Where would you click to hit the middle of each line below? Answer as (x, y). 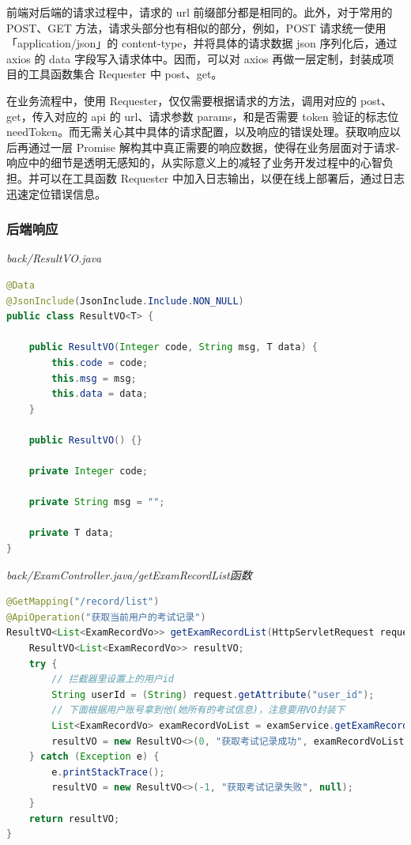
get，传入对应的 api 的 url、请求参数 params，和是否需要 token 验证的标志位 (203, 116)
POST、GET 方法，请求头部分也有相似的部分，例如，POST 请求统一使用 (196, 27)
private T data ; (72, 533)
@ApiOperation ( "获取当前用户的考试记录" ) (106, 617)
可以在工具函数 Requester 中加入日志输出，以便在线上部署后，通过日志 (222, 177)
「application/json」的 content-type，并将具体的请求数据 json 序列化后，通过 (202, 43)
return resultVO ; (74, 819)
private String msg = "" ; (97, 502)
